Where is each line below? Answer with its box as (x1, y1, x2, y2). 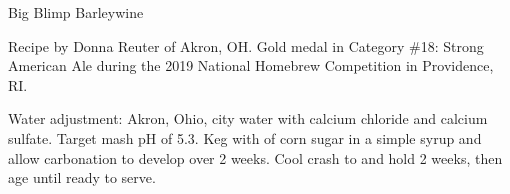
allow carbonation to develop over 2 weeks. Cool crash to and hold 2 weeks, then (8, 147, 503, 168)
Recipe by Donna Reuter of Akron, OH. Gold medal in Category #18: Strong (8, 35, 484, 56)
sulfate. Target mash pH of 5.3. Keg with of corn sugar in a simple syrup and (8, 127, 482, 148)
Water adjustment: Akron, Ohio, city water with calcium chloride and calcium (8, 108, 488, 129)
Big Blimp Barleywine (8, 2, 144, 22)
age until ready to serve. (8, 167, 156, 188)
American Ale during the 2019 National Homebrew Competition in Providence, (8, 55, 494, 76)
